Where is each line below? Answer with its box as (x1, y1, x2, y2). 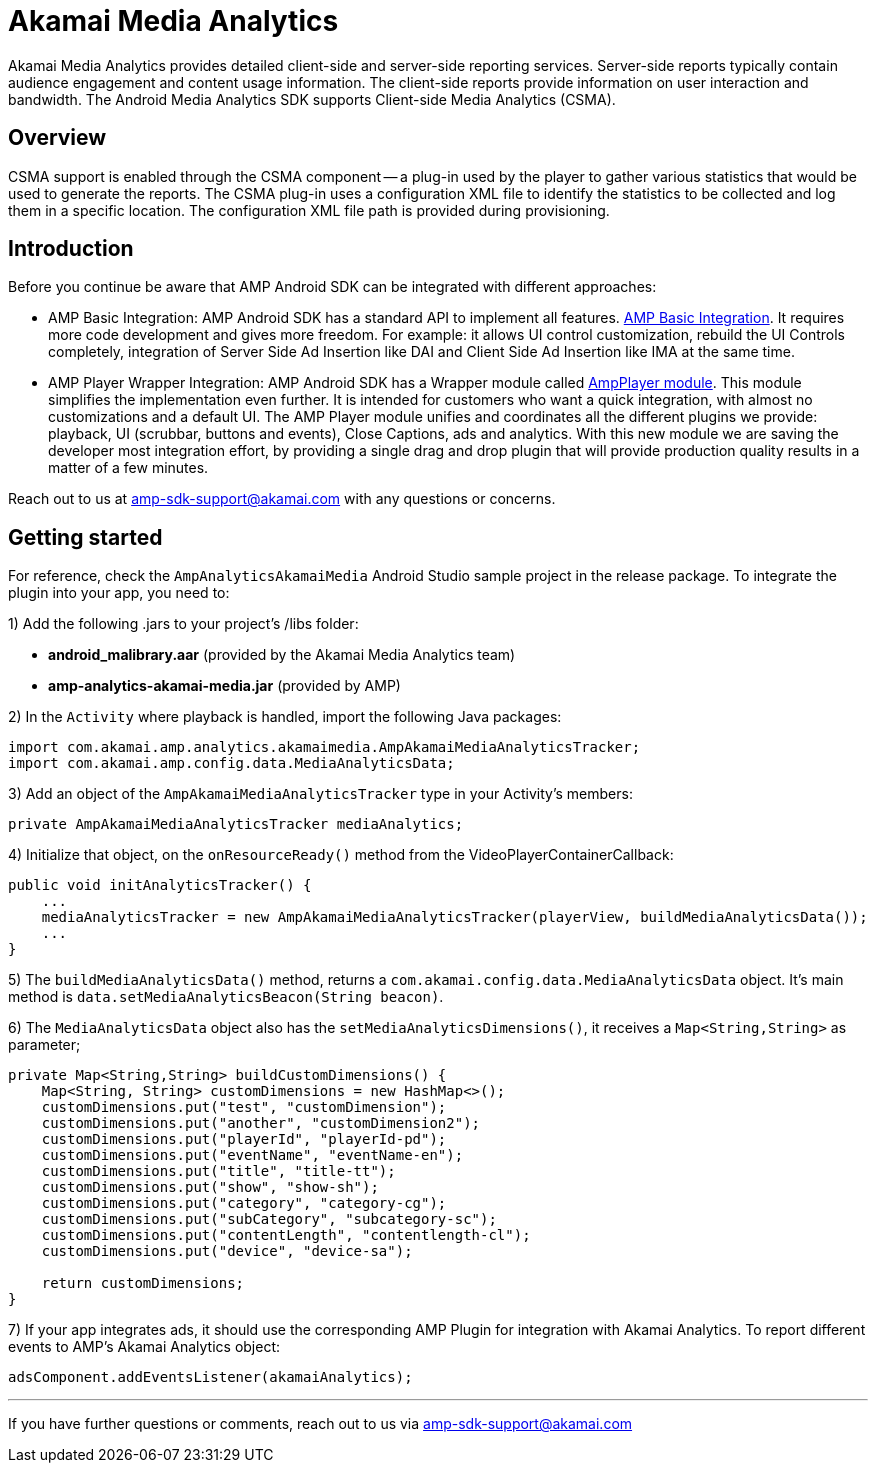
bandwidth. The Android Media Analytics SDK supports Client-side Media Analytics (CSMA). (8, 90, 616, 108)
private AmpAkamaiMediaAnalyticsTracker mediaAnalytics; (8, 816, 464, 833)
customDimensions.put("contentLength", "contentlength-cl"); (41, 1227, 531, 1244)
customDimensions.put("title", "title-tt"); (41, 1163, 396, 1180)
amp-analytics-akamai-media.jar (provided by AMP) (48, 677, 401, 695)
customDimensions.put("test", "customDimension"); (41, 1099, 447, 1116)
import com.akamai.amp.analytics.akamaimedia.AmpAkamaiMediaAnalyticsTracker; (8, 739, 641, 756)
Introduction (8, 236, 134, 262)
